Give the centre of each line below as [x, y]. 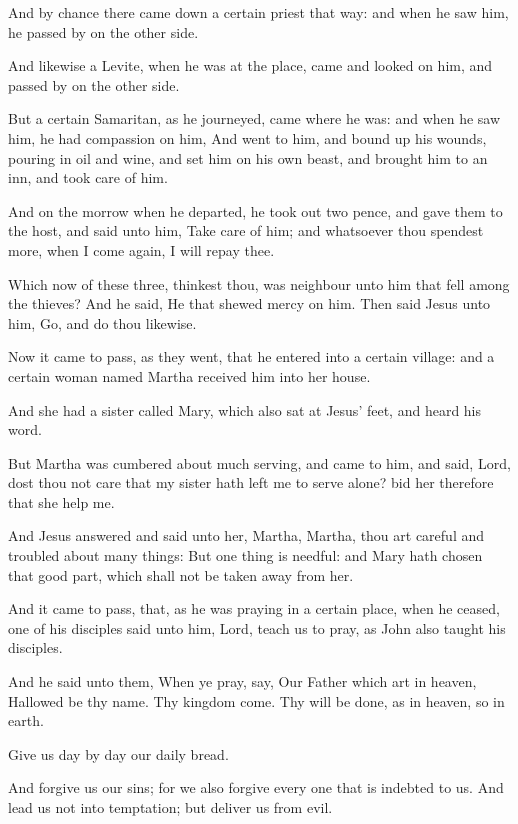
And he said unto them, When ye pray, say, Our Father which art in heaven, [242, 681]
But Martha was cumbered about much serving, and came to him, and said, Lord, [259, 462]
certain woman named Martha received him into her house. [189, 375]
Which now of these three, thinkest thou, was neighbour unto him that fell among [259, 283]
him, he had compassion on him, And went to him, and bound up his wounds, [247, 137]
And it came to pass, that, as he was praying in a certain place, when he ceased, [254, 608]
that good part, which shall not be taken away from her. [181, 574]
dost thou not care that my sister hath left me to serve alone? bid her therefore [251, 482]
